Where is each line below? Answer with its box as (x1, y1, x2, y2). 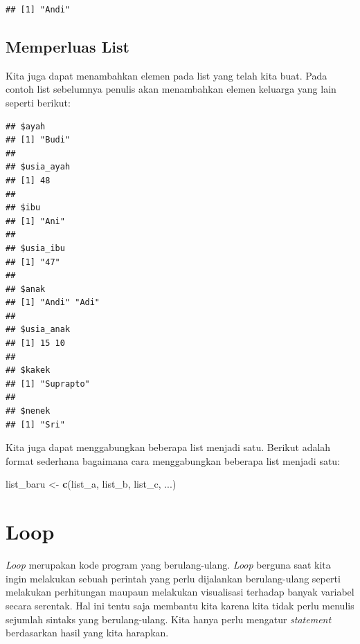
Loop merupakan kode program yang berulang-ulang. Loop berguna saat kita (6, 558, 331, 572)
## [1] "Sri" (6, 419, 65, 430)
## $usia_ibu (6, 243, 65, 253)
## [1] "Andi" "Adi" (6, 297, 100, 308)
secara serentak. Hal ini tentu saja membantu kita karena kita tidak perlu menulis (6, 598, 354, 612)
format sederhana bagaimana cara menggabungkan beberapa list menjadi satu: (6, 453, 341, 468)
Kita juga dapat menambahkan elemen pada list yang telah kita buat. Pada (6, 68, 327, 82)
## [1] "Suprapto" (6, 378, 90, 389)
